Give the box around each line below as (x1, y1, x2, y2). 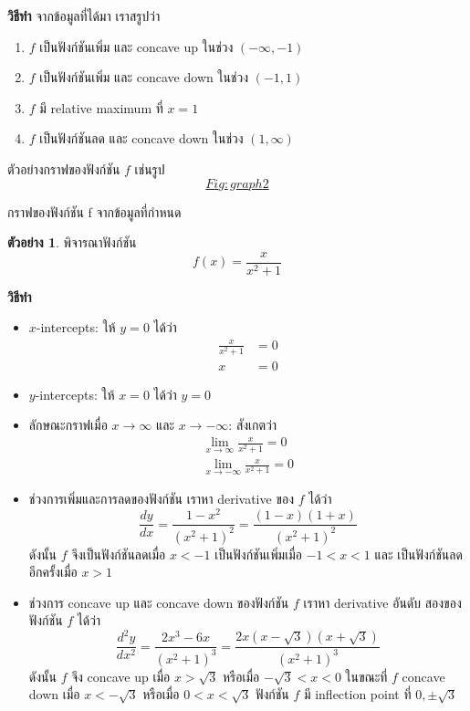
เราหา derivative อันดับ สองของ (303, 592, 462, 612)
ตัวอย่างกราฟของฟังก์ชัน (7, 159, 120, 178)
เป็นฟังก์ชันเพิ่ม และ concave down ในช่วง (39, 68, 248, 87)
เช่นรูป (134, 159, 165, 178)
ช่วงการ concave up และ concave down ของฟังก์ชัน (28, 592, 289, 612)
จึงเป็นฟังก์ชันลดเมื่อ (71, 544, 166, 563)
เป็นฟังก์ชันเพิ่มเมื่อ (214, 544, 302, 563)
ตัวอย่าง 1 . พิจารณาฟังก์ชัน (7, 233, 137, 252)
